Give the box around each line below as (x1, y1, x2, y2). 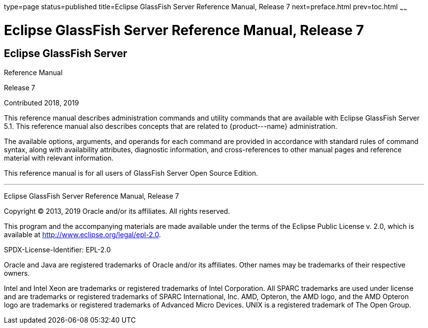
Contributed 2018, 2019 (4, 98, 79, 107)
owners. (4, 268, 30, 277)
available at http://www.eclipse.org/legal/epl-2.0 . (4, 230, 161, 239)
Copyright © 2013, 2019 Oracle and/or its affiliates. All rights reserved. (4, 206, 230, 215)
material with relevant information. (4, 153, 114, 162)
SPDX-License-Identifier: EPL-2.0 (4, 245, 111, 254)
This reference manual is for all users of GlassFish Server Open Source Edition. (4, 168, 258, 177)
